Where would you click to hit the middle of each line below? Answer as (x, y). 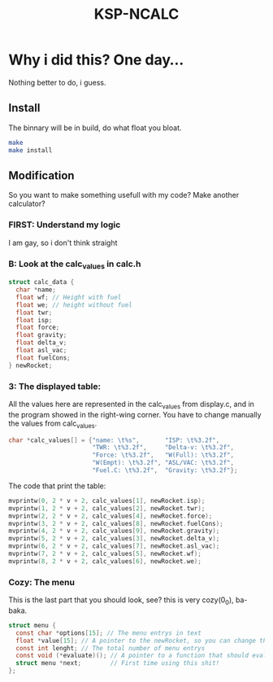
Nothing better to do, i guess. (57, 82)
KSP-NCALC (136, 14)
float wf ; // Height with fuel (69, 297)
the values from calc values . (53, 424)
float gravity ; (41, 335)
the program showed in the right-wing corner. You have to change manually (135, 414)
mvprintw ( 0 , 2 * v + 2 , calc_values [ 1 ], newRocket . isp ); (107, 501)
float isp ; (34, 320)
